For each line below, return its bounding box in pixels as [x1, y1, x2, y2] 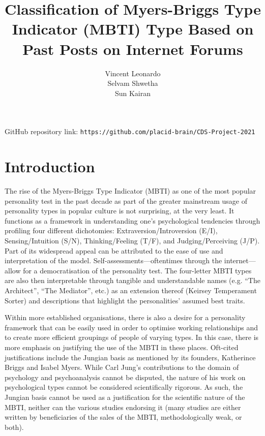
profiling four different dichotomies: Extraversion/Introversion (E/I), [5, 225, 218, 236]
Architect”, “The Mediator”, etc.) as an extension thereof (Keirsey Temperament [5, 285, 257, 295]
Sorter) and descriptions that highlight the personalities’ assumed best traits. [5, 295, 245, 305]
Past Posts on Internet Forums [22, 38, 243, 59]
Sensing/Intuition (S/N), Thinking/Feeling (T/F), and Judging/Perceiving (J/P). [5, 235, 260, 246]
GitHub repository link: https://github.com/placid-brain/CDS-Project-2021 [5, 126, 255, 137]
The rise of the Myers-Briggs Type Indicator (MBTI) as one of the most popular [5, 185, 256, 196]
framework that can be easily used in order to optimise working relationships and [5, 322, 258, 332]
